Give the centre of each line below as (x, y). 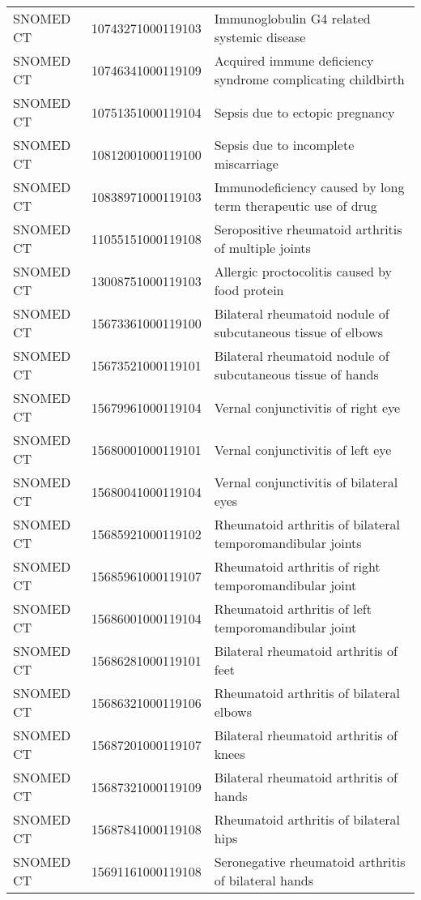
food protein (249, 290)
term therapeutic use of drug (296, 206)
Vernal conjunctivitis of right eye (307, 407)
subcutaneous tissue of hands (296, 374)
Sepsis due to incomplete (284, 145)
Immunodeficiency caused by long (309, 187)
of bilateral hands (264, 880)
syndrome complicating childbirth (309, 79)
